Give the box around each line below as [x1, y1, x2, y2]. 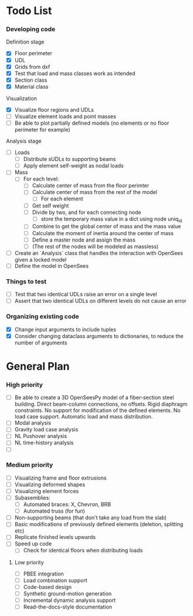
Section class [14, 76, 48, 83]
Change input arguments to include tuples [14, 326, 116, 333]
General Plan [6, 360, 70, 373]
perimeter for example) [14, 126, 70, 133]
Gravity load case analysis [14, 426, 79, 433]
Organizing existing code [6, 313, 79, 321]
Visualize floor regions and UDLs [14, 106, 94, 113]
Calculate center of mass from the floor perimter [32, 182, 150, 189]
